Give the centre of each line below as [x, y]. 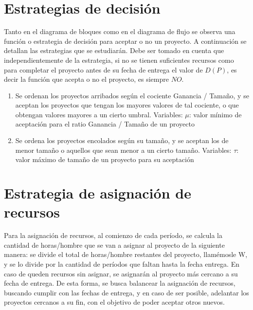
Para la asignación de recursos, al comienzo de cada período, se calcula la [113, 235]
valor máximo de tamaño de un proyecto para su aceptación [105, 159]
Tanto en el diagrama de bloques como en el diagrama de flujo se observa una [120, 31]
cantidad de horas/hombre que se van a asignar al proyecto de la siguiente [114, 245]
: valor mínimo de [215, 114]
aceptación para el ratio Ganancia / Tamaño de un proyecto [105, 124]
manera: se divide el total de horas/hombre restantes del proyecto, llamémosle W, [126, 254]
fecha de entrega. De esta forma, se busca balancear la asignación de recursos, [120, 283]
